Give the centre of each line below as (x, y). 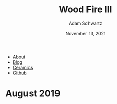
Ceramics (23, 67)
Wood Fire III (85, 9)
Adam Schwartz (85, 23)
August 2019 (33, 94)
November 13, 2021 (85, 33)
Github (20, 73)
